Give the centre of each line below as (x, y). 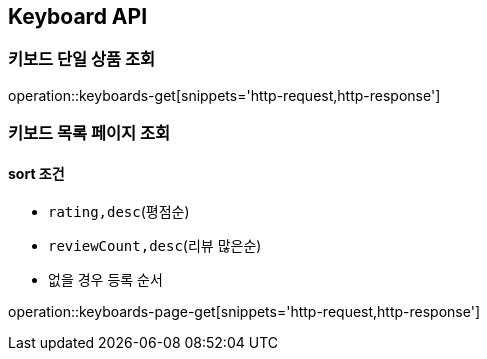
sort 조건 (36, 173)
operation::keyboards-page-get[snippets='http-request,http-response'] (244, 312)
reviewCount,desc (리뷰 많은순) (155, 246)
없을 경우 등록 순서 (105, 280)
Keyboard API (78, 16)
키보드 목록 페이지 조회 (89, 133)
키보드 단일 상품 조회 (82, 59)
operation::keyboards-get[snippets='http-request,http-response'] (224, 95)
